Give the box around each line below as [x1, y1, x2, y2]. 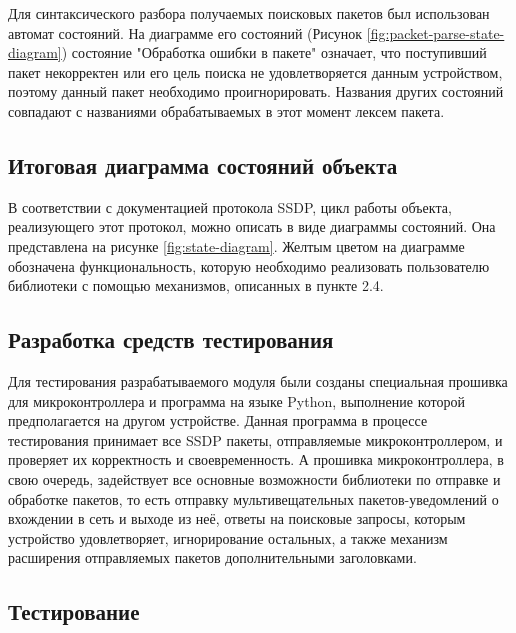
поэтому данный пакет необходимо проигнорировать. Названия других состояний [8, 81, 504, 102]
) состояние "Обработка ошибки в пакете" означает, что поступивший [61, 42, 487, 63]
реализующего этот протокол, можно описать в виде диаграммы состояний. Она [8, 216, 496, 237]
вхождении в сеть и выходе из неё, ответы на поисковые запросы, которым [8, 508, 466, 529]
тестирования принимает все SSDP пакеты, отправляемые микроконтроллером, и [8, 429, 503, 450]
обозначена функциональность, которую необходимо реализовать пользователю [8, 255, 490, 276]
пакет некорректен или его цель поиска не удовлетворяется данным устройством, [8, 61, 503, 82]
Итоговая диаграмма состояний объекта [8, 149, 398, 180]
